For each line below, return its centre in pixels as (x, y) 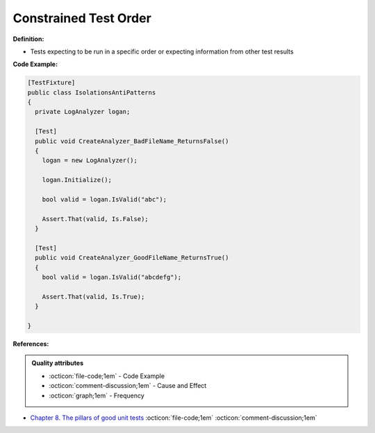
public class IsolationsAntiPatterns (92, 92)
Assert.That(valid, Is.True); (93, 296)
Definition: (28, 39)
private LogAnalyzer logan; (83, 112)
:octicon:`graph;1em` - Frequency (97, 395)
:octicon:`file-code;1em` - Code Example (107, 376)
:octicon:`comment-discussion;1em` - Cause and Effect (128, 386)
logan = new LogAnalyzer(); (90, 161)
